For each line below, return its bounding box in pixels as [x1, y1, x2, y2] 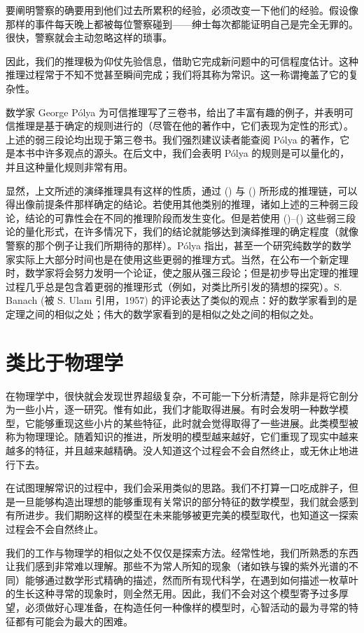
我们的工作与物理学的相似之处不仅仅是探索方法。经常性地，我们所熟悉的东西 [6, 545, 358, 559]
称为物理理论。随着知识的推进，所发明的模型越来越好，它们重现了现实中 [6, 429, 339, 444]
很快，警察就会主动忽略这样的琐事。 [6, 30, 172, 45]
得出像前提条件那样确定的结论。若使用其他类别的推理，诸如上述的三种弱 [6, 197, 339, 211]
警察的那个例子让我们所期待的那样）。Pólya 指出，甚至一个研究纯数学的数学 [6, 237, 351, 252]
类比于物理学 [6, 347, 124, 376]
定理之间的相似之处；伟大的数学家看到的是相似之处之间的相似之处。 [6, 306, 319, 321]
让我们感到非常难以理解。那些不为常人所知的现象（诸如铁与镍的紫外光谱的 [6, 559, 349, 573]
